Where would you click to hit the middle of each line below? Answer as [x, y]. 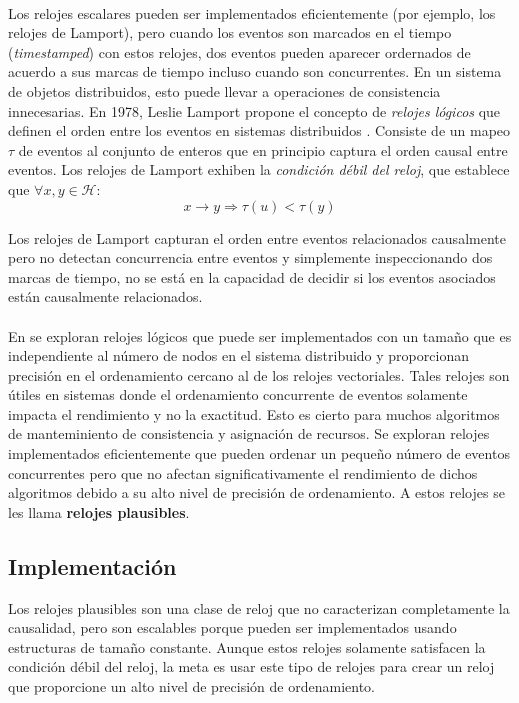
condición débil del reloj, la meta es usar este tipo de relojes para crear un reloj [251, 666]
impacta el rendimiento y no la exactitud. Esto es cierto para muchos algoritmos [254, 413]
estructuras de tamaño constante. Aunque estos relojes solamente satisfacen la [247, 646]
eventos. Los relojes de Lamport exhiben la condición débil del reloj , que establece [259, 169]
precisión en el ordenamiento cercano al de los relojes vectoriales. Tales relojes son [259, 374]
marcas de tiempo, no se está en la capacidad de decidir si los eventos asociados [252, 276]
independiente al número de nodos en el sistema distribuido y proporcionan [238, 355]
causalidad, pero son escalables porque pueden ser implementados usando [232, 627]
